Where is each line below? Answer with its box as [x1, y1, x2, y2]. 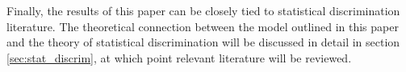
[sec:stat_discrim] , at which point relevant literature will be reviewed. [6, 49, 352, 66]
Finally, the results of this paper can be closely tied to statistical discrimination [6, 2, 400, 18]
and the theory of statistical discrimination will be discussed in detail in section [6, 34, 400, 50]
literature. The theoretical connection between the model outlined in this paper [6, 18, 399, 34]
